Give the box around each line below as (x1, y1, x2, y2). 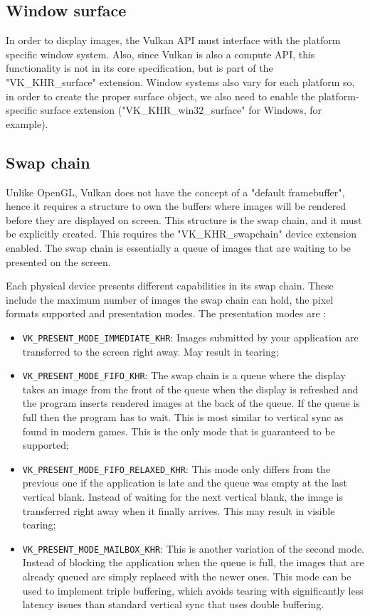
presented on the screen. (6, 254, 111, 269)
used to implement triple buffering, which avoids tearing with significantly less (22, 583, 364, 598)
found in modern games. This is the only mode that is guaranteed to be (22, 423, 335, 438)
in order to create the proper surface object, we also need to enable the (6, 88, 315, 103)
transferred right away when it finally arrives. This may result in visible (22, 503, 335, 518)
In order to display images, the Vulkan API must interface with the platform (6, 33, 341, 48)
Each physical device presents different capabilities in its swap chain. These (6, 278, 334, 293)
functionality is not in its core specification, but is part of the (6, 60, 273, 75)
